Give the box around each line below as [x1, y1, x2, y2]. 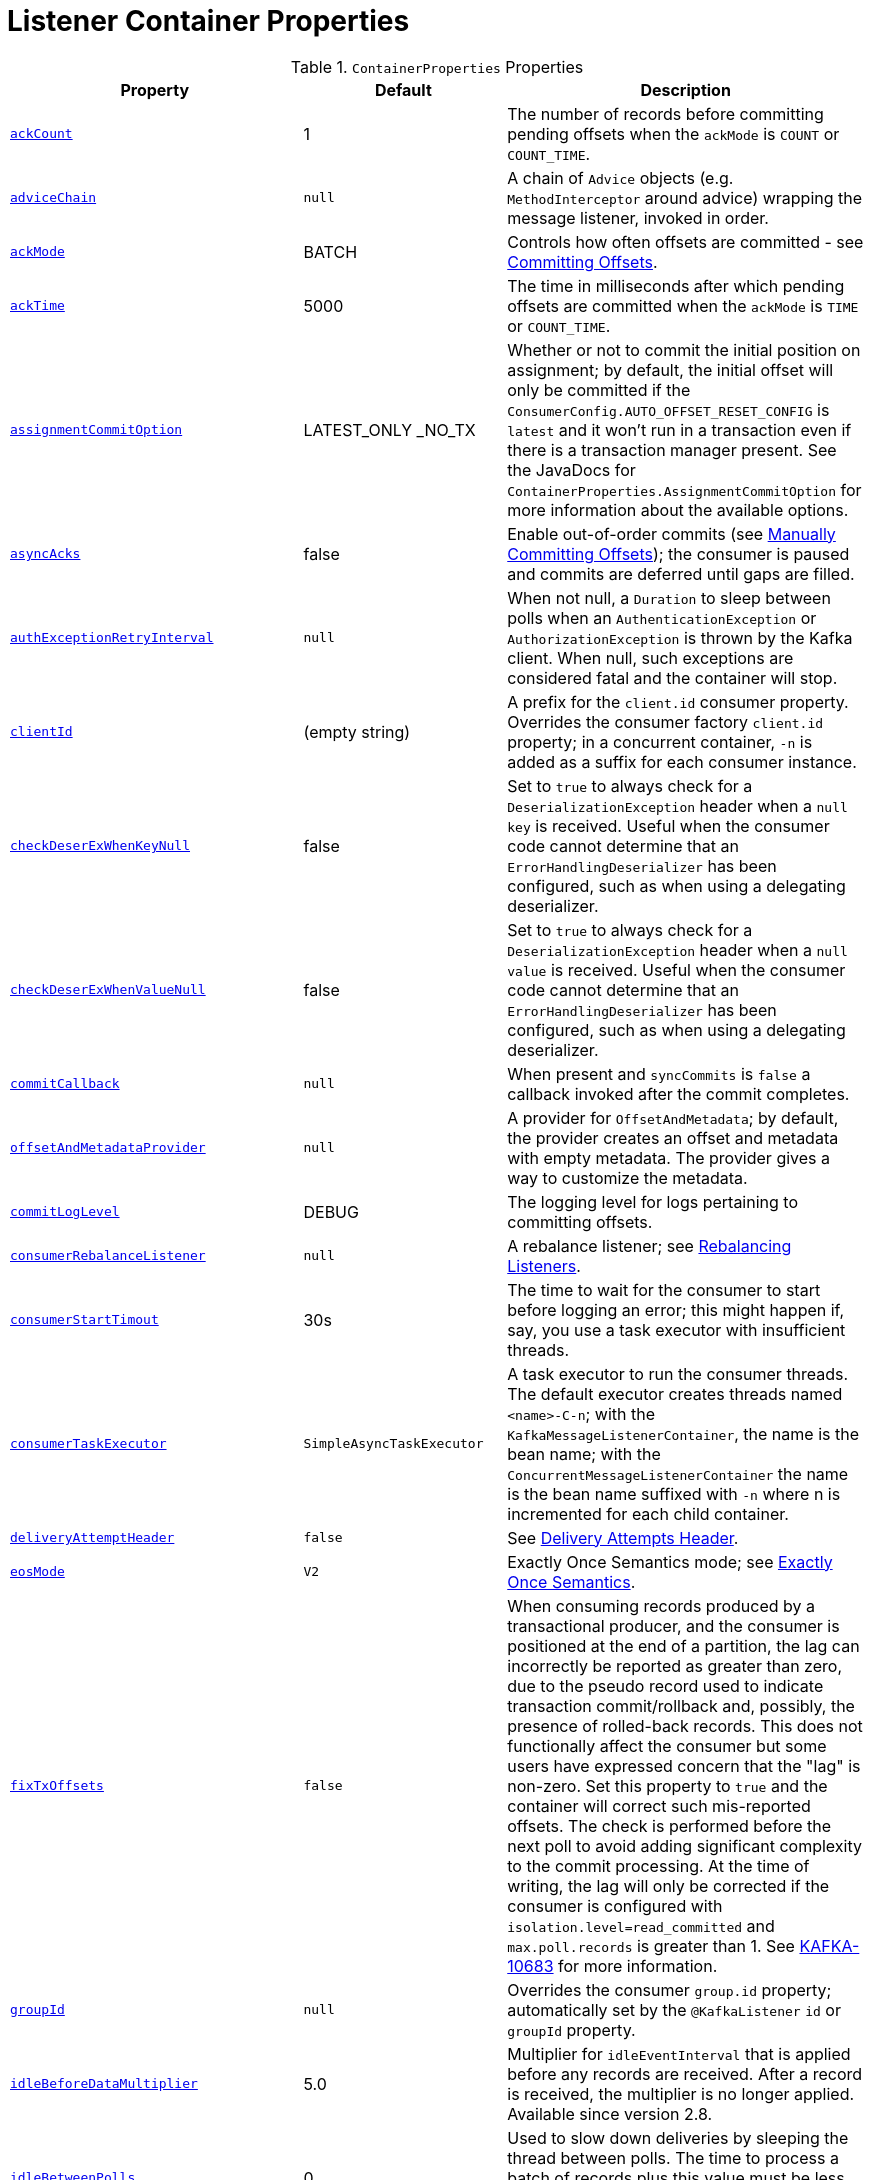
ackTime [10, 298, 65, 314]
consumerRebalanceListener [10, 1248, 206, 1264]
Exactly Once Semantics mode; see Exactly [507, 1551, 833, 1572]
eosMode [10, 1564, 65, 1580]
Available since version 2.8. [507, 2103, 713, 2124]
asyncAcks [10, 546, 81, 562]
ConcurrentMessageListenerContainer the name [507, 1463, 849, 1484]
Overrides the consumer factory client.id [507, 711, 824, 732]
